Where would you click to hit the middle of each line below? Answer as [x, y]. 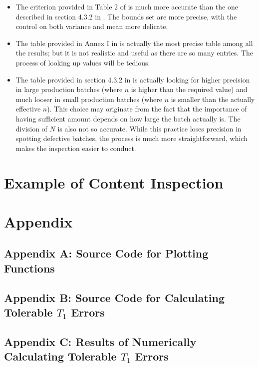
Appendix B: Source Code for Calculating [115, 297]
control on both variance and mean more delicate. [92, 26]
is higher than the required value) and [189, 89]
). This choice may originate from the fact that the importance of [147, 109]
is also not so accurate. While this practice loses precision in [149, 128]
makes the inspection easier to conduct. [76, 148]
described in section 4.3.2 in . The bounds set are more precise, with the [126, 16]
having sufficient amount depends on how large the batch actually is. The [128, 118]
